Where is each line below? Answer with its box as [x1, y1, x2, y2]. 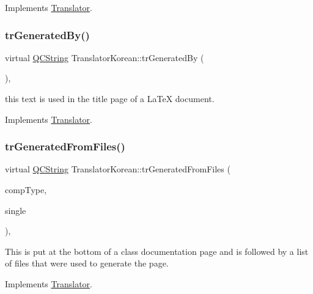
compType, [5, 183, 47, 196]
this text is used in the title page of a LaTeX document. [5, 92, 215, 105]
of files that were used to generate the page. [5, 257, 169, 270]
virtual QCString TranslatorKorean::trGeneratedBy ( [5, 51, 204, 64]
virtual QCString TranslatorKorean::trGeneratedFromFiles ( [5, 163, 230, 175]
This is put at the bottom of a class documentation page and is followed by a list [5, 244, 309, 257]
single [5, 204, 26, 216]
